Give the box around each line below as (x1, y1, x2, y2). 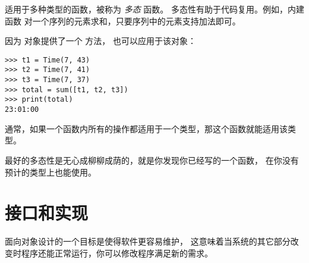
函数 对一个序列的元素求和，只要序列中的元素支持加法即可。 (5, 14, 241, 27)
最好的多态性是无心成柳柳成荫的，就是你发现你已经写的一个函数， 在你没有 (5, 154, 299, 166)
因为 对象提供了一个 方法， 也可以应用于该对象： (5, 35, 196, 47)
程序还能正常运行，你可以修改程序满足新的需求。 (21, 246, 213, 259)
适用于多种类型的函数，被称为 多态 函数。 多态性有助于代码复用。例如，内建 (5, 3, 304, 15)
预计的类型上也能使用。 (5, 165, 96, 178)
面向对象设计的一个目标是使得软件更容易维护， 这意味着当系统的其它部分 (5, 235, 291, 248)
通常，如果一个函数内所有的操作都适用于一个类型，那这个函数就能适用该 (5, 122, 288, 134)
